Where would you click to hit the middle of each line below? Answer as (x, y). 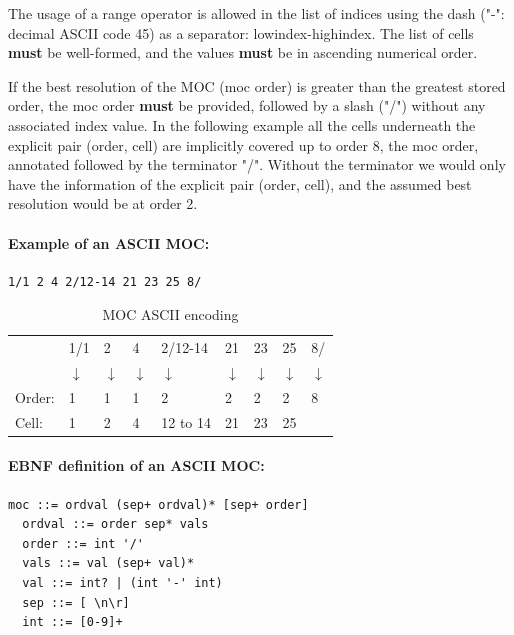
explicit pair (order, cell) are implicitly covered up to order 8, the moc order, (243, 144)
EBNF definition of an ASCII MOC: (136, 465)
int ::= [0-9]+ (72, 622)
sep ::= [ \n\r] (76, 602)
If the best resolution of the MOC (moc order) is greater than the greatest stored (257, 85)
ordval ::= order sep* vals (115, 524)
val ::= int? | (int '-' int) (122, 582)
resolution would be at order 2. (103, 203)
